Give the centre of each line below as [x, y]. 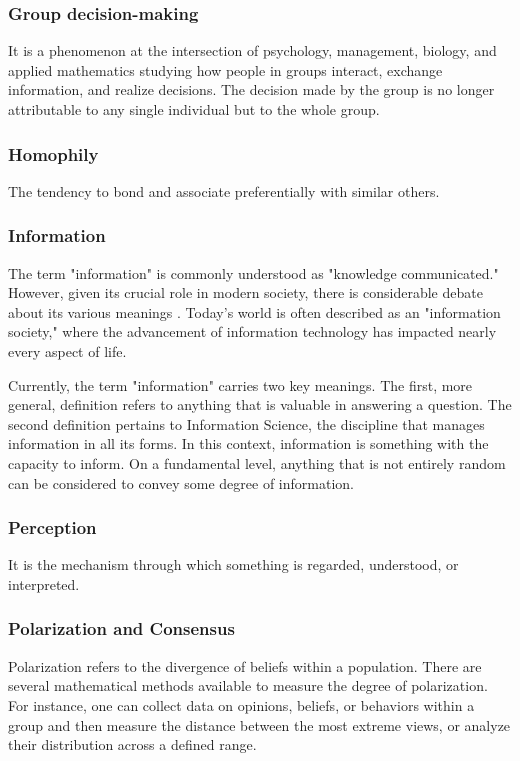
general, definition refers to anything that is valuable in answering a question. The [260, 404]
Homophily [53, 153]
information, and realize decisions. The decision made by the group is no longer [251, 89]
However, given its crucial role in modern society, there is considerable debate [245, 292]
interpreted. [44, 583]
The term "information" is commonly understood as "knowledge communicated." [253, 272]
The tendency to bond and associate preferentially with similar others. [224, 190]
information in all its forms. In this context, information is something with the [248, 443]
